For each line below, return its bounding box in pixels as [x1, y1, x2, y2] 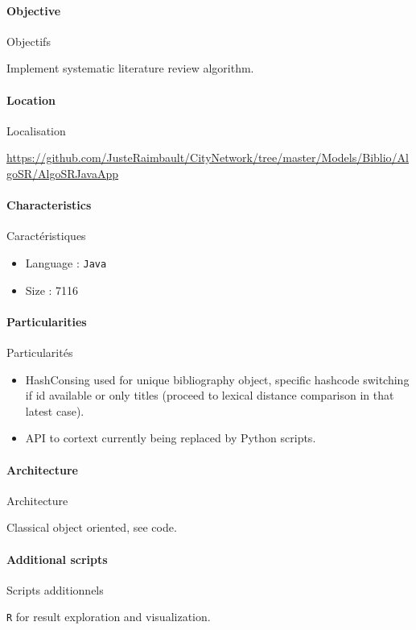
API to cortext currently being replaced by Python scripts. [25, 429, 316, 446]
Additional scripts [6, 550, 108, 567]
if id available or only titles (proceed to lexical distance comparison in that [25, 387, 394, 404]
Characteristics [6, 197, 92, 213]
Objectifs [6, 32, 51, 49]
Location [6, 91, 56, 108]
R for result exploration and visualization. [6, 608, 211, 625]
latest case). [25, 402, 84, 419]
